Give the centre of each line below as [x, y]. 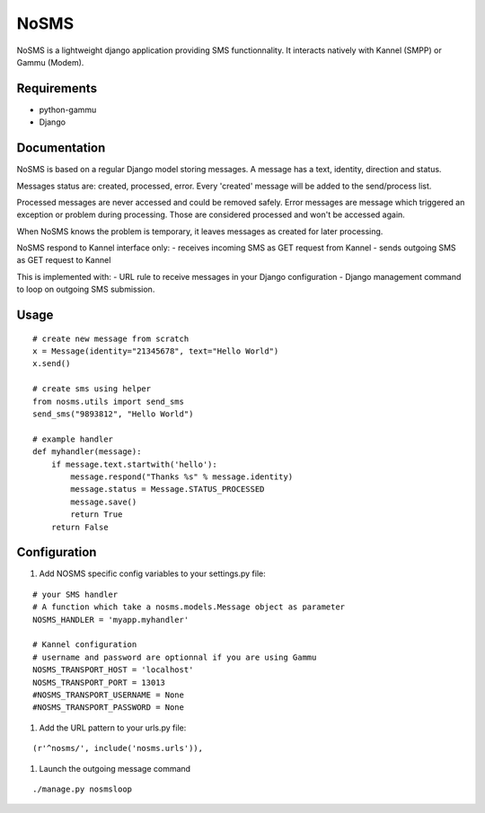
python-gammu [68, 109]
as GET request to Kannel [64, 260]
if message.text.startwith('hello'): [134, 464]
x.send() [52, 364]
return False [79, 527]
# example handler [73, 439]
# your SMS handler [75, 594]
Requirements [57, 88]
